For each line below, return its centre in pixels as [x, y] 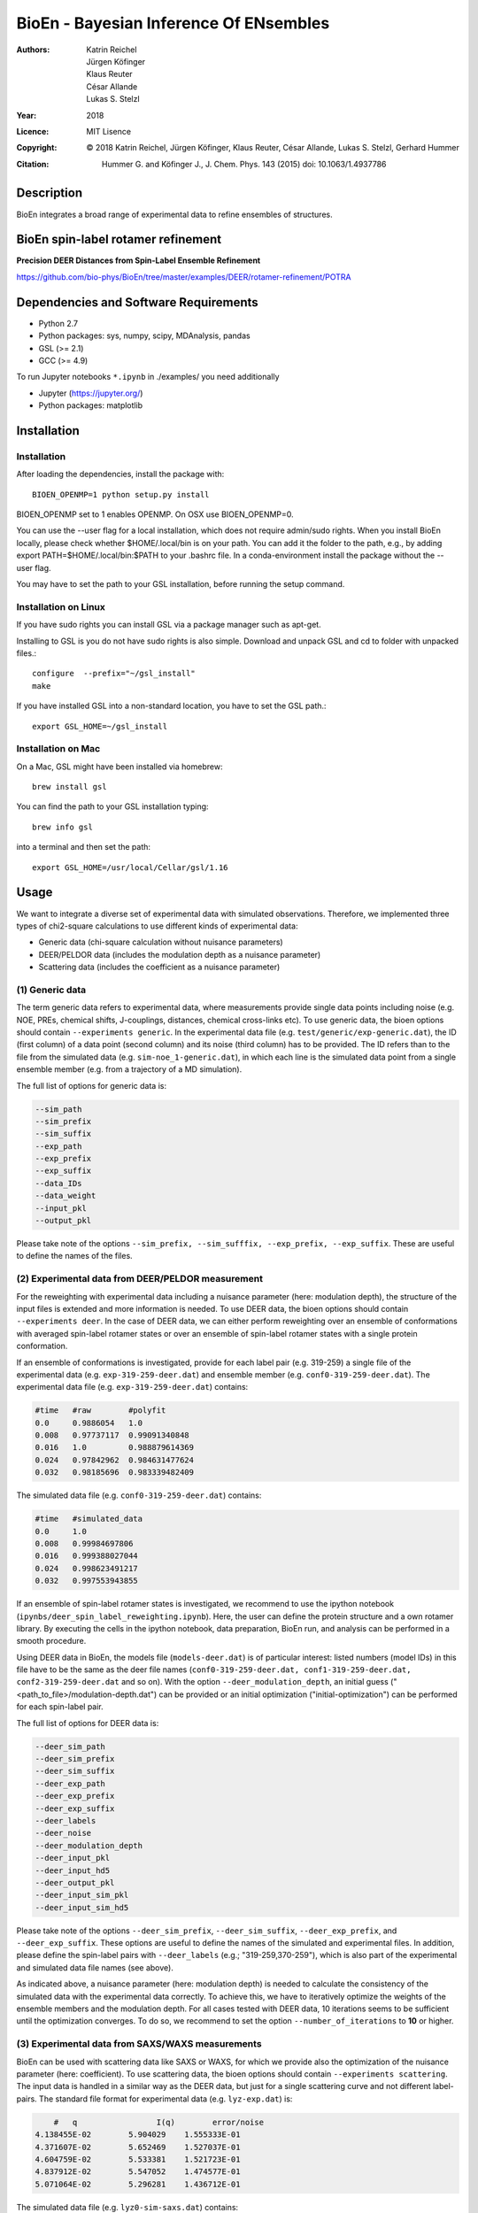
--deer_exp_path [70, 1783]
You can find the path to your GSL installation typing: [112, 806]
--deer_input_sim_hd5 [82, 1907]
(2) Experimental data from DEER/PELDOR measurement [139, 1279]
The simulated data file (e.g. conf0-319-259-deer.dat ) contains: [139, 1495]
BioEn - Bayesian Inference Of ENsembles [173, 23]
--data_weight [66, 1196]
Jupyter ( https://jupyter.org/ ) [91, 393]
